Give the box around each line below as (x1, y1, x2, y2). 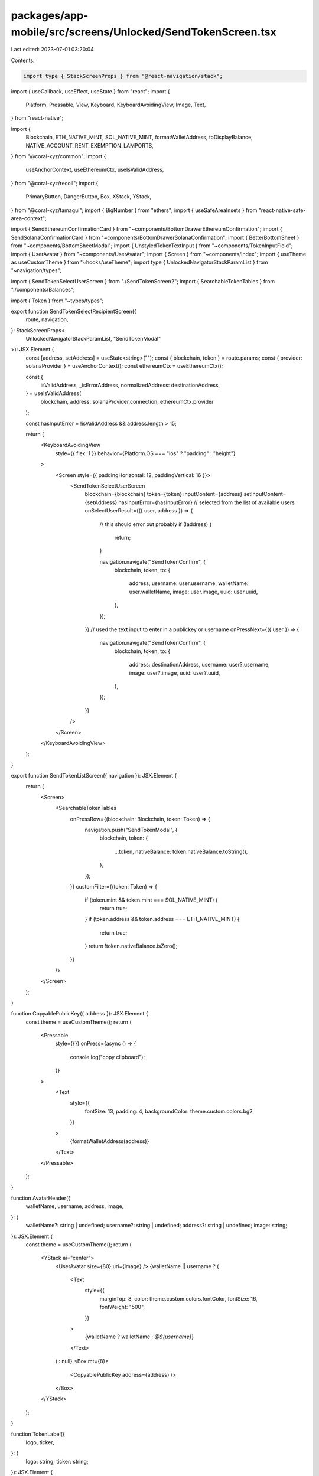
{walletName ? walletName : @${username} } (84, 1333, 194, 1340)
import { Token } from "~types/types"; (11, 297, 104, 304)
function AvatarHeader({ (11, 1194, 71, 1201)
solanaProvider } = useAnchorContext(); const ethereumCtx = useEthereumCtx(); (25, 363, 223, 370)
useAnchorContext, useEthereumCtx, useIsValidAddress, (25, 166, 164, 174)
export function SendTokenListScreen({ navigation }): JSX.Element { (11, 772, 177, 779)
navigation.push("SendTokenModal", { (84, 827, 178, 834)
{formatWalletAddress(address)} (70, 1137, 149, 1145)
